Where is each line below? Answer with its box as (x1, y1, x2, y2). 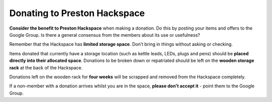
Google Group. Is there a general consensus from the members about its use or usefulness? (9, 32, 200, 38)
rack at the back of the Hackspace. (9, 64, 83, 70)
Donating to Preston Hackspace (9, 8, 145, 19)
